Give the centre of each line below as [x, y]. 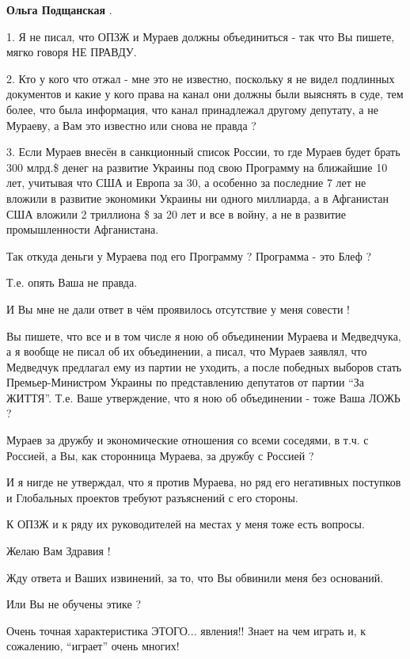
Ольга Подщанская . [59, 10]
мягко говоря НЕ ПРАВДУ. [72, 52]
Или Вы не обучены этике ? [74, 604]
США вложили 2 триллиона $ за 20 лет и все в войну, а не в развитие [177, 213]
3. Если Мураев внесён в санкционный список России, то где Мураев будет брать [203, 152]
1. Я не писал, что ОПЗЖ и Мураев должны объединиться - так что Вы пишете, [201, 36]
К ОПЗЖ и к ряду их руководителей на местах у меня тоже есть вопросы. [186, 524]
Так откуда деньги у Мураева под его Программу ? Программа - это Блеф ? [189, 255]
